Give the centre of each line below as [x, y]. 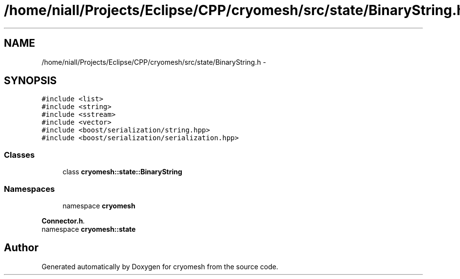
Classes [19, 155]
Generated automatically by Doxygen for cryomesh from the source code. [160, 266]
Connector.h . [63, 221]
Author [21, 248]
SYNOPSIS [30, 81]
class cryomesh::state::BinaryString [122, 172]
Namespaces [29, 189]
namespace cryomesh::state [89, 229]
